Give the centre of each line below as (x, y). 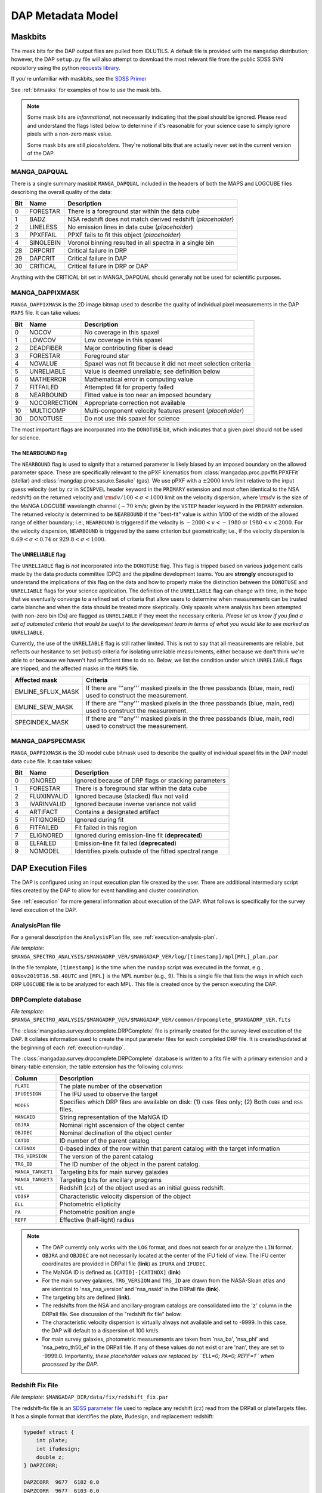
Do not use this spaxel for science (132, 418)
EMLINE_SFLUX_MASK (47, 692)
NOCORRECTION (53, 403)
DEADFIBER (46, 348)
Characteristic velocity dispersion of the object (125, 1196)
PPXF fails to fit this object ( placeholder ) (124, 235)
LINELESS (43, 227)
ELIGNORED (46, 835)
